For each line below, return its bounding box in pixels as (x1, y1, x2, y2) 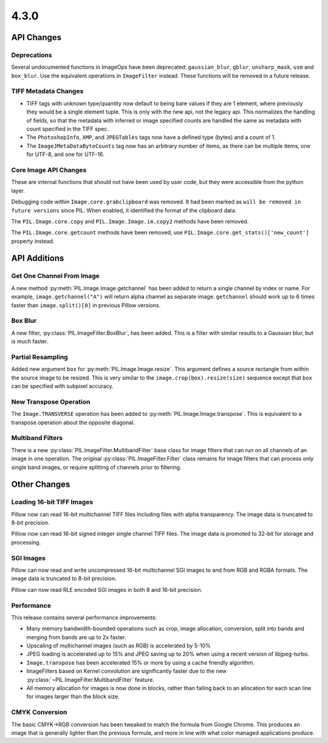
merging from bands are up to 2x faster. (26, 633, 126, 640)
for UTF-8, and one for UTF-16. (26, 151, 104, 158)
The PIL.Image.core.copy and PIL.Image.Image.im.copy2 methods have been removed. (11, 217, 249, 225)
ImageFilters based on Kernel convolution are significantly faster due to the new (26, 668, 227, 675)
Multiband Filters (11, 434, 63, 443)
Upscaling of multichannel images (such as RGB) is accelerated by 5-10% (26, 642, 211, 650)
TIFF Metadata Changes (11, 87, 84, 95)
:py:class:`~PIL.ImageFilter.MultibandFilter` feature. (26, 676, 155, 683)
